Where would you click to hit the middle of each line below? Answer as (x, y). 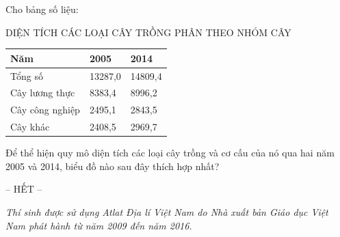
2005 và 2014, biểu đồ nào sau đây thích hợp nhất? (113, 166)
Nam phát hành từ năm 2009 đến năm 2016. (99, 225)
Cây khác (30, 127)
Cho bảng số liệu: (42, 9)
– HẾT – (24, 189)
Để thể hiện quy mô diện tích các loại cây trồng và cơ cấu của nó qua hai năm (170, 153)
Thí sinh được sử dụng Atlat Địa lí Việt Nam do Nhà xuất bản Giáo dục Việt (167, 211)
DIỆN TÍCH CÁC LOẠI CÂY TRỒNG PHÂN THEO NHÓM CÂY (148, 32)
